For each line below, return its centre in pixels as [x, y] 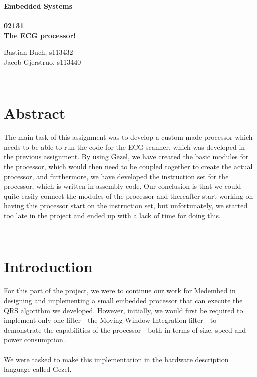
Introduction [48, 266]
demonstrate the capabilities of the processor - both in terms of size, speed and [125, 329]
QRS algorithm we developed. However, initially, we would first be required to [124, 310]
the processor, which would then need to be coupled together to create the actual [128, 167]
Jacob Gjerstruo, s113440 [43, 62]
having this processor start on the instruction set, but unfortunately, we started [126, 205]
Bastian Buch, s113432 [39, 52]
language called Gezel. [38, 369]
